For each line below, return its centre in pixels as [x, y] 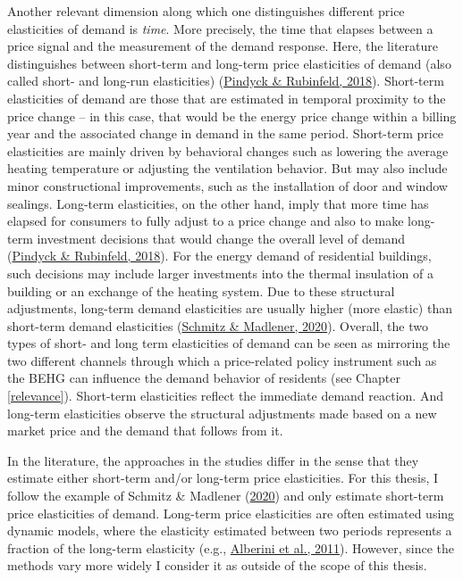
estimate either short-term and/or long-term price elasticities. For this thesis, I [223, 478]
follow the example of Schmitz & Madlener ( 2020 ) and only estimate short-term [226, 496]
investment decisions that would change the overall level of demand [221, 238]
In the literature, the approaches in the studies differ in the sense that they [213, 460]
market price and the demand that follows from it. [145, 431]
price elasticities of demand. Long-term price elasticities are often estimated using [231, 513]
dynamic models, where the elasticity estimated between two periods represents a [230, 530]
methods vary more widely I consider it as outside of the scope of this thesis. [217, 565]
